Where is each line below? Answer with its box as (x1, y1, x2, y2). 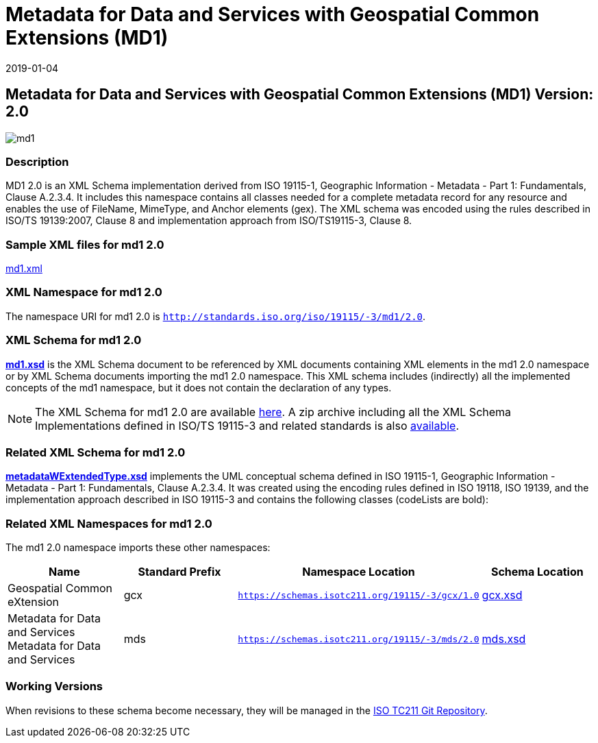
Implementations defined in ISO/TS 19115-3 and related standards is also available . (35, 418, 459, 433)
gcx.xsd (482, 588, 523, 602)
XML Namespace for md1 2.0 (5, 285, 162, 300)
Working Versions (5, 679, 103, 694)
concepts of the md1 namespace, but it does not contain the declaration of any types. (5, 381, 392, 393)
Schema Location (490, 565, 584, 579)
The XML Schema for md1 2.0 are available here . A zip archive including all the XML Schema (35, 404, 512, 419)
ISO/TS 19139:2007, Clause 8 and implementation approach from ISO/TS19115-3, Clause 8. (5, 215, 412, 227)
